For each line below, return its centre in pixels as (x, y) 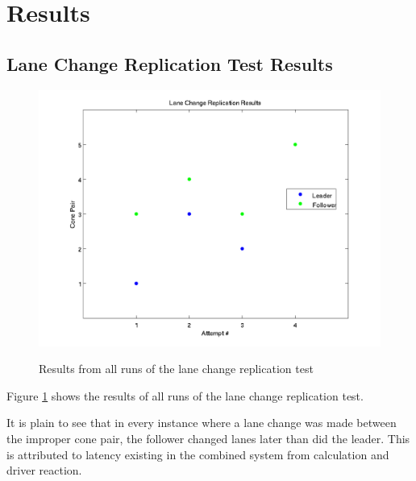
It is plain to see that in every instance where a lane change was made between (202, 423)
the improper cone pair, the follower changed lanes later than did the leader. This (208, 438)
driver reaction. (44, 470)
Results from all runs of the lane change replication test (176, 369)
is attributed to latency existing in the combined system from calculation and (198, 454)
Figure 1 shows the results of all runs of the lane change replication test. (185, 395)
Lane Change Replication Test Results (170, 63)
